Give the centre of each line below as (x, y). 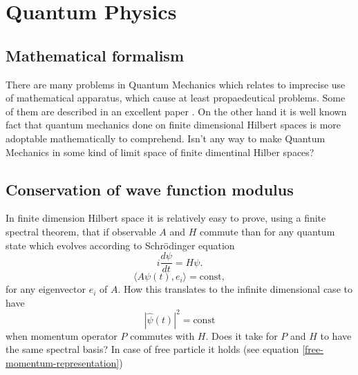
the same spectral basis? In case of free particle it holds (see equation (152, 349)
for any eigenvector (46, 289)
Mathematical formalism (95, 55)
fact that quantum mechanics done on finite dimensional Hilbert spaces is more (173, 125)
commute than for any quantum (267, 231)
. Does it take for (242, 335)
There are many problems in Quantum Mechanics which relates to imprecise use (176, 84)
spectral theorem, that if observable (81, 231)
